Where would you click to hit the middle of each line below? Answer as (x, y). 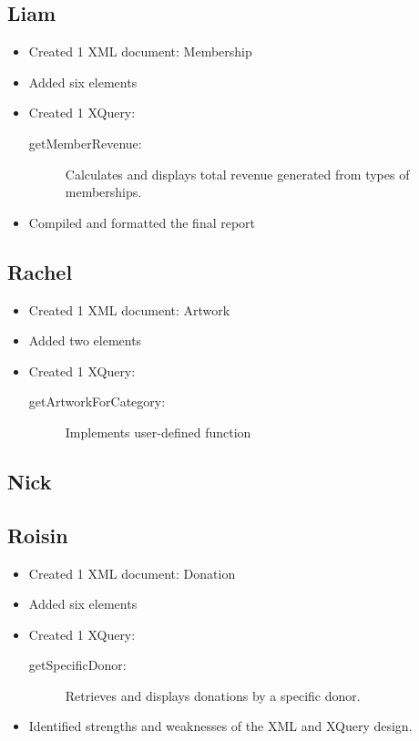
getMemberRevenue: (85, 143)
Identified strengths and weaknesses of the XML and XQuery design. (220, 726)
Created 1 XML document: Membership (140, 51)
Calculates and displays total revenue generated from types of (237, 174)
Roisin (38, 535)
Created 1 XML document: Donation (132, 573)
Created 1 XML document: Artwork (129, 309)
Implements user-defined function (158, 432)
